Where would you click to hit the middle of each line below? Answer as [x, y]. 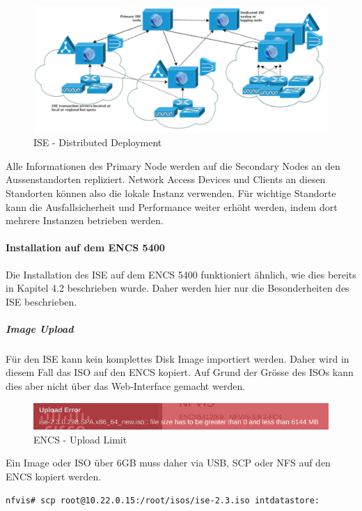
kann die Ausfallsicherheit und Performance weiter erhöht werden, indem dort [172, 206]
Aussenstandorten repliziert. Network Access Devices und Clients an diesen [166, 179]
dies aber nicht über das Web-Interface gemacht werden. [126, 386]
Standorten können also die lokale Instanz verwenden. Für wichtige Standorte [171, 192]
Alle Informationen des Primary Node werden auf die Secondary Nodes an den [173, 165]
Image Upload [40, 328]
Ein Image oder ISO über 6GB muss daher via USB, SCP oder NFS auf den [168, 463]
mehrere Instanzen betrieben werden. [85, 220]
